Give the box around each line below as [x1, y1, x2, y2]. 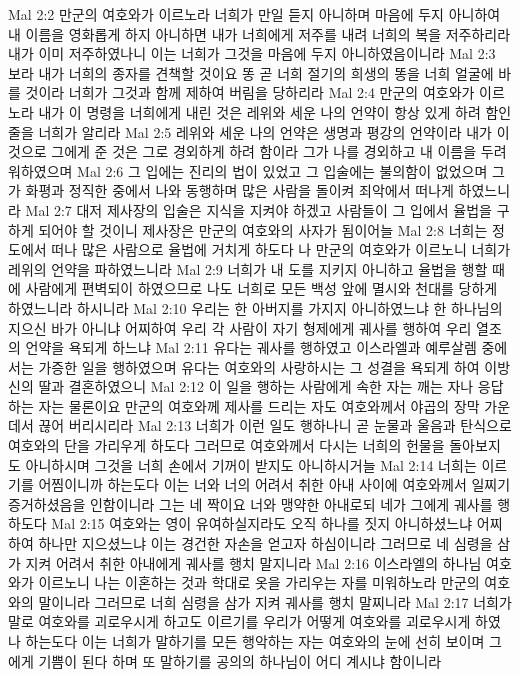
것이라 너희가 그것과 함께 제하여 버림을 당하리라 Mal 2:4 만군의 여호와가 [25, 82, 475, 103]
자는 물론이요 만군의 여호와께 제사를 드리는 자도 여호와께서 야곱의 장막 [38, 395, 480, 416]
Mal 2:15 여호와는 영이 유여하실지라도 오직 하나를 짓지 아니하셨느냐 [51, 513, 473, 534]
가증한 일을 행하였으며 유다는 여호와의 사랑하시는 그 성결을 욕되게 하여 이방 [38, 356, 511, 377]
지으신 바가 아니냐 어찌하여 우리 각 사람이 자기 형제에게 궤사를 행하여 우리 [8, 317, 472, 338]
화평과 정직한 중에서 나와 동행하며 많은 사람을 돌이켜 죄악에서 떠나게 [25, 180, 454, 201]
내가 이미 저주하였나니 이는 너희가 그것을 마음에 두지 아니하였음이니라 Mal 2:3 [8, 43, 496, 64]
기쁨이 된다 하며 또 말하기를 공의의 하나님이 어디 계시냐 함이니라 [38, 650, 442, 671]
